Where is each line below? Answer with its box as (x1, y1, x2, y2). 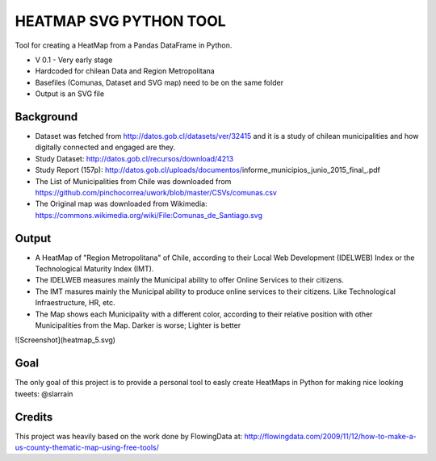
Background (15, 110, 78, 124)
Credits (15, 410, 53, 424)
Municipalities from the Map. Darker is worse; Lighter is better (35, 321, 241, 330)
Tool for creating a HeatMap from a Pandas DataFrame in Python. (15, 40, 233, 50)
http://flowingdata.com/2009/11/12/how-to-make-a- (244, 431, 417, 441)
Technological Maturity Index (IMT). (35, 264, 154, 274)
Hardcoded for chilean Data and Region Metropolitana (35, 66, 216, 76)
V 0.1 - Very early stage (35, 55, 113, 65)
